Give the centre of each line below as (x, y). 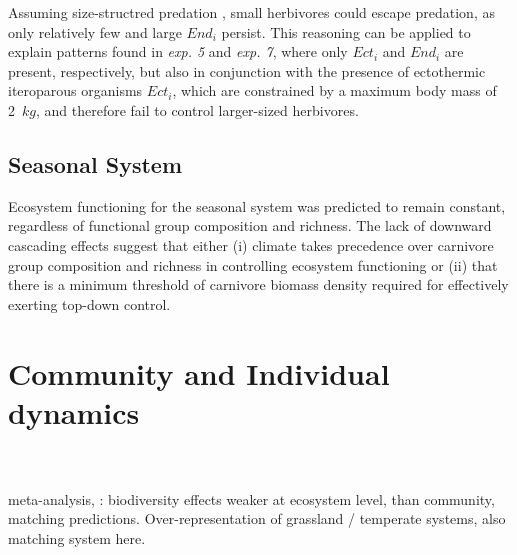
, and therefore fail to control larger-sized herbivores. (197, 109)
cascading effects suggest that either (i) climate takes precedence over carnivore (251, 244)
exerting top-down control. (89, 303)
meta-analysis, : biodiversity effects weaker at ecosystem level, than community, (251, 498)
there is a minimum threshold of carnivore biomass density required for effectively (258, 284)
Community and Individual (199, 372)
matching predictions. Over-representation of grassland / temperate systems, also (257, 518)
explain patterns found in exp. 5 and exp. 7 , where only (178, 51)
